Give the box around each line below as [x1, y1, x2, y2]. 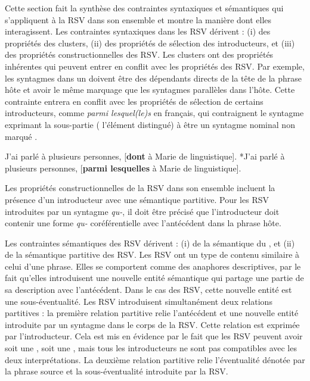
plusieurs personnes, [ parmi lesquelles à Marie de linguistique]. [5, 161, 241, 174]
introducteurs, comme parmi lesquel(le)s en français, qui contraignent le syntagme [5, 107, 304, 119]
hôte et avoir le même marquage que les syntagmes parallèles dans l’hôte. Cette [5, 83, 295, 96]
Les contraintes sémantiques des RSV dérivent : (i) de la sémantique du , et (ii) [5, 236, 295, 249]
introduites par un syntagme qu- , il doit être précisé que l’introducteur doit [5, 205, 280, 217]
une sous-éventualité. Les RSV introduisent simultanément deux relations [5, 295, 272, 307]
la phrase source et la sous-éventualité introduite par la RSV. [5, 365, 228, 377]
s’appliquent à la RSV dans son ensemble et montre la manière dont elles [5, 13, 272, 26]
